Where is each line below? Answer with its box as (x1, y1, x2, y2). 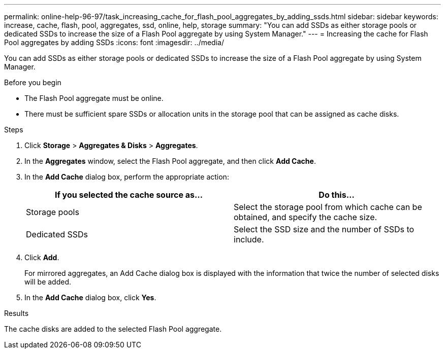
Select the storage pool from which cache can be (234, 202, 422, 212)
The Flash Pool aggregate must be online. (24, 94, 164, 102)
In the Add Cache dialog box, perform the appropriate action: (24, 172, 229, 181)
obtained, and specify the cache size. (234, 212, 377, 222)
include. (234, 234, 264, 244)
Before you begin (4, 78, 61, 87)
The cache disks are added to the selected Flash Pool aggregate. (4, 325, 222, 333)
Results (4, 309, 29, 317)
